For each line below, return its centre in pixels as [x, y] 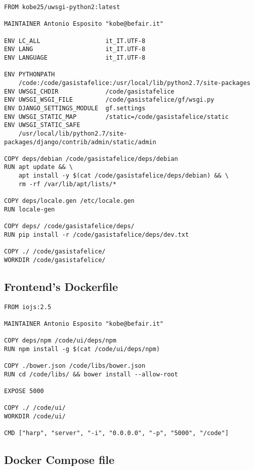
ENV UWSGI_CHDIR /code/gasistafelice [89, 91]
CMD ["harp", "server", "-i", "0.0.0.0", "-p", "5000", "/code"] [116, 433]
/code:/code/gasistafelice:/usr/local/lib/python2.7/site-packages [134, 83]
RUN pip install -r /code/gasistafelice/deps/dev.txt [97, 234]
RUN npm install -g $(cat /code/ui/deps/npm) [82, 349]
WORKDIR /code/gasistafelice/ [55, 260]
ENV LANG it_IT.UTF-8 [75, 49]
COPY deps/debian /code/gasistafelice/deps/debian [91, 159]
